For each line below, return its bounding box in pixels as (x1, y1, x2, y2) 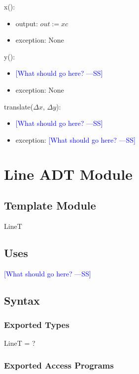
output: (15, 18, 38, 28)
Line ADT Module (4, 163, 133, 184)
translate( (4, 101, 34, 111)
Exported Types (4, 319, 69, 331)
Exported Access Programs (4, 359, 114, 371)
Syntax (4, 292, 40, 308)
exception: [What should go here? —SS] (15, 134, 136, 145)
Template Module (4, 198, 96, 213)
